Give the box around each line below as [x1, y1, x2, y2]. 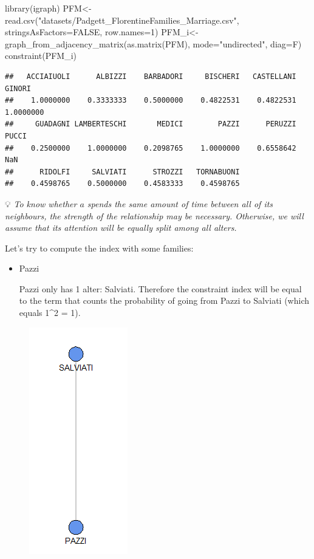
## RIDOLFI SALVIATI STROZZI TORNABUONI [5, 167, 240, 176]
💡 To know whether [5, 197, 77, 210]
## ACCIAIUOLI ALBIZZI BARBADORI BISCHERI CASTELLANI [5, 72, 296, 81]
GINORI [5, 84, 31, 93]
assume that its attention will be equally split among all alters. [5, 221, 237, 234]
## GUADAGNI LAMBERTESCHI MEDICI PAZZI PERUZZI [5, 120, 296, 129]
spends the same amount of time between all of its [87, 197, 273, 210]
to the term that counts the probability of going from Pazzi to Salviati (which [19, 294, 309, 307]
